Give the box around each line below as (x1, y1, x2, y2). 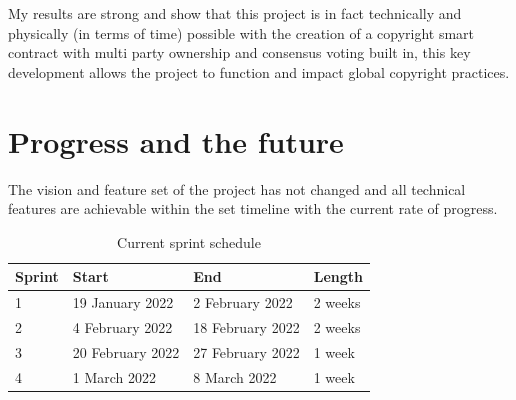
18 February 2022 (193, 316, 300, 337)
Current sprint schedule (117, 231, 261, 252)
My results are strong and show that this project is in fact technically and (8, 3, 462, 23)
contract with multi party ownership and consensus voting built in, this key (8, 42, 471, 63)
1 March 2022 (72, 366, 157, 387)
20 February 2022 (72, 341, 180, 362)
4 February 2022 (72, 316, 173, 337)
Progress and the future (8, 120, 344, 161)
